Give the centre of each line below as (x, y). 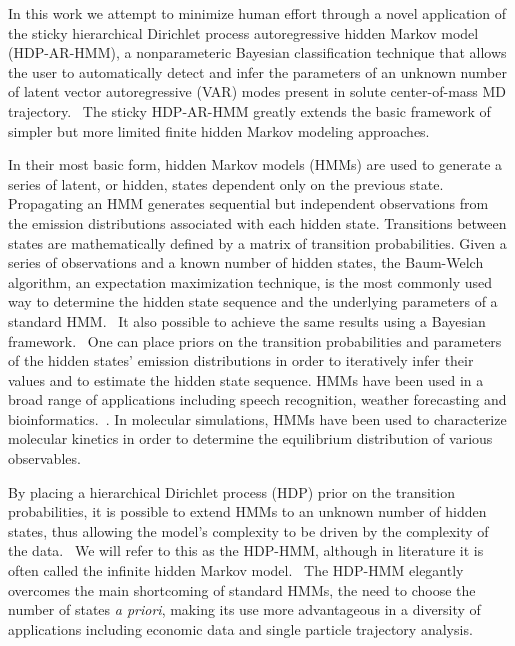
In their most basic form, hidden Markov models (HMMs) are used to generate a (255, 164)
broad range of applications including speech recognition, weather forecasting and (257, 399)
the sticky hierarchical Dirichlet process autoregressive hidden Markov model (243, 32)
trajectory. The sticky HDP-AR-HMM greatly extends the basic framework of (249, 110)
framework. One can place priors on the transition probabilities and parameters (255, 340)
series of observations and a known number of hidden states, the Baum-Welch (246, 262)
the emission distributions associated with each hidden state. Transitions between (257, 222)
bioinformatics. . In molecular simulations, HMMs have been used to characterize (257, 418)
